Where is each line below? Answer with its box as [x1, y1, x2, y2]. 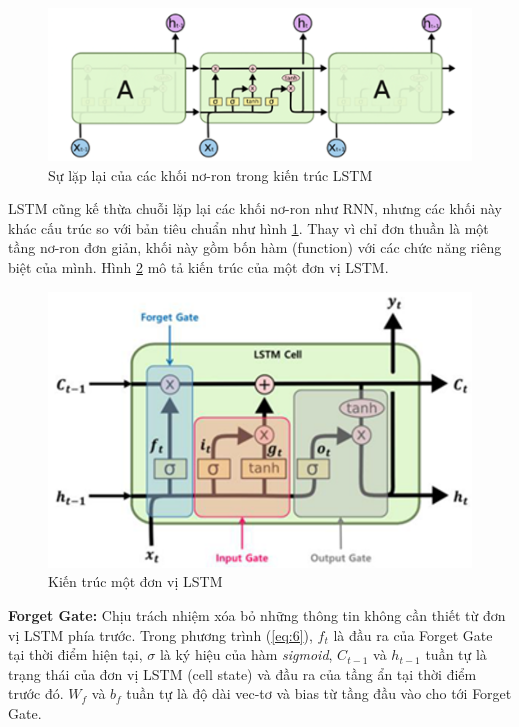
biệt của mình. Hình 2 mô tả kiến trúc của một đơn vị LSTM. [8, 256, 389, 277]
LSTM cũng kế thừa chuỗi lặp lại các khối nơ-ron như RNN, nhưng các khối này [8, 198, 502, 219]
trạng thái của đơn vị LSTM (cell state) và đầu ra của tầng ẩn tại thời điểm [8, 663, 477, 684]
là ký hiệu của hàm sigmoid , [159, 644, 333, 665]
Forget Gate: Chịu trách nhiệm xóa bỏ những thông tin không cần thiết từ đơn [8, 605, 506, 626]
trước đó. [8, 683, 64, 704]
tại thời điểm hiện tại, [8, 644, 143, 665]
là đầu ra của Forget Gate [333, 624, 493, 645]
